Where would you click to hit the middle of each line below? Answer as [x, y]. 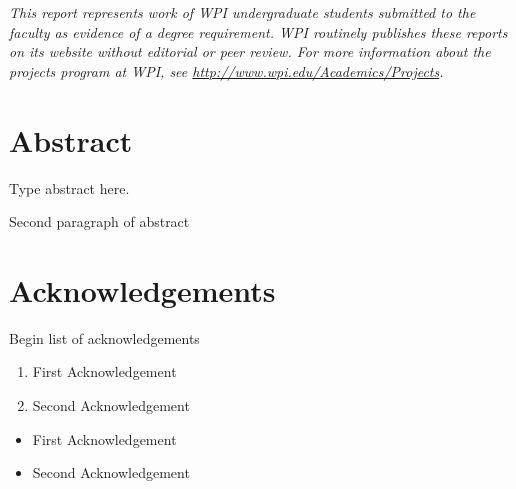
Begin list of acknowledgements [104, 337]
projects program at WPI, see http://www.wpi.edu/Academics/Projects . [226, 70]
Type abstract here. [69, 187]
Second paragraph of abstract [99, 221]
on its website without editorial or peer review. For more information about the [250, 51]
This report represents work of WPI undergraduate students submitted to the [242, 12]
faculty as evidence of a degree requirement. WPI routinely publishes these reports [258, 31]
